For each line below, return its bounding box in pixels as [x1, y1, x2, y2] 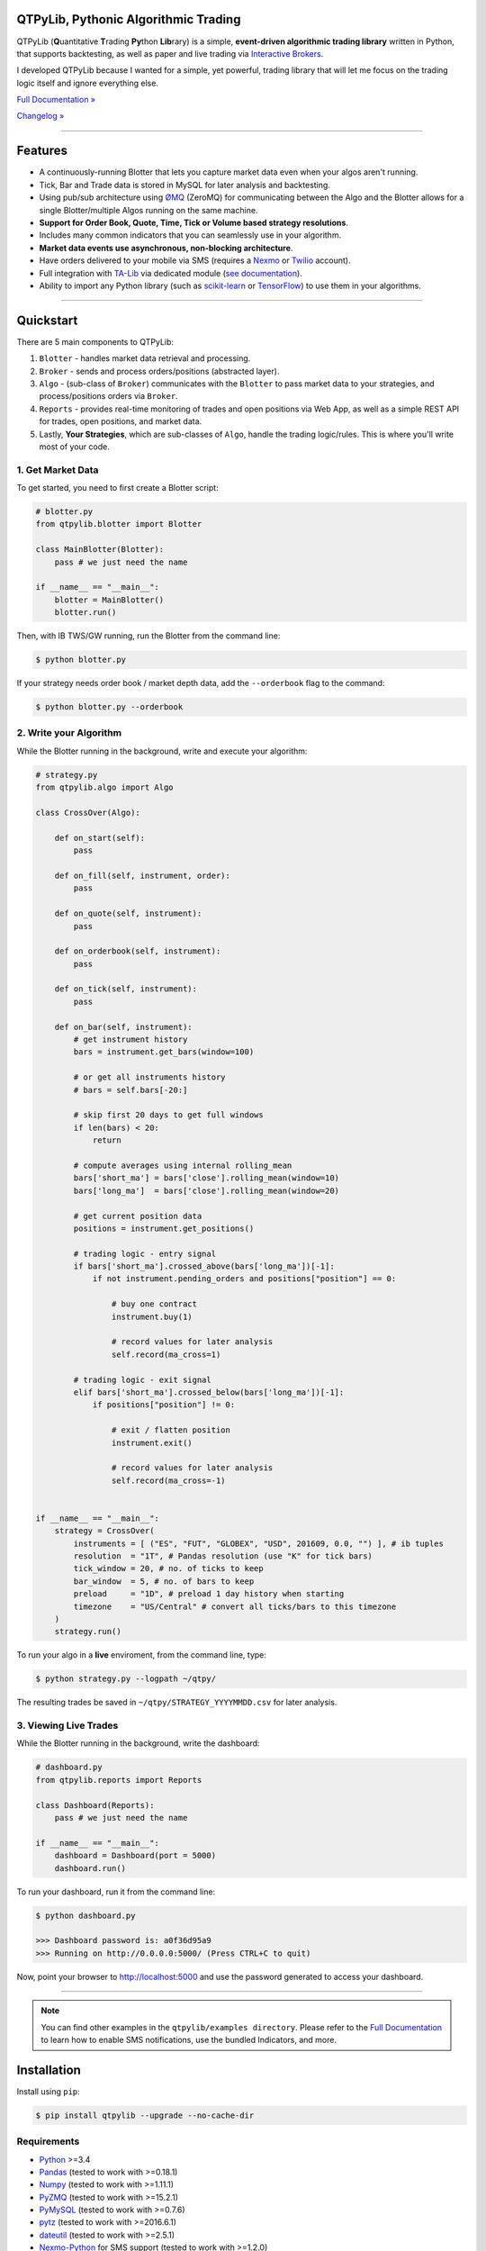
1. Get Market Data [16, 464, 99, 476]
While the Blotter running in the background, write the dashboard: [16, 1738, 260, 1749]
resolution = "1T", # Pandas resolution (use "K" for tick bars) [73, 1551, 373, 1561]
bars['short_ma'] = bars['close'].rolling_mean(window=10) [73, 1173, 340, 1183]
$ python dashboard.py [35, 1910, 136, 1921]
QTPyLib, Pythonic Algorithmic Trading [16, 12, 241, 27]
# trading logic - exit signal [73, 1374, 211, 1385]
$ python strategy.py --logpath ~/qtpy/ [35, 1674, 216, 1684]
